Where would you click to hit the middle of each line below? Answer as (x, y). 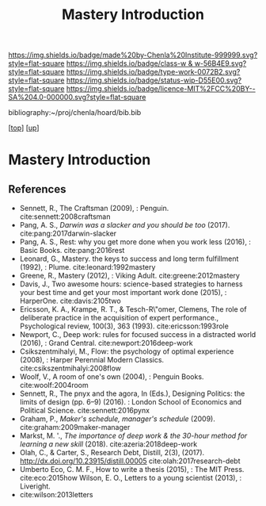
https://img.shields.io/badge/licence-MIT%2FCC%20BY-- (161, 89)
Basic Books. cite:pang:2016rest (72, 251)
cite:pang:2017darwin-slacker (68, 234)
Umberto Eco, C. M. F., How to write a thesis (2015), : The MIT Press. (132, 470)
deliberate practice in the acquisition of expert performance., (119, 318)
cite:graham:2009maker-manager (75, 427)
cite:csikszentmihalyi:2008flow (70, 368)
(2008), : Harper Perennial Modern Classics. (92, 360)
